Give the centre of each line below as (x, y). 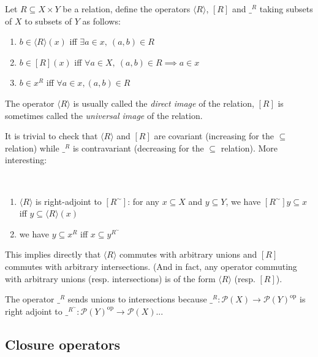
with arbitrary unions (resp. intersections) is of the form (110, 278)
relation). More (249, 148)
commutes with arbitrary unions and (188, 254)
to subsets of (48, 21)
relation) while (32, 148)
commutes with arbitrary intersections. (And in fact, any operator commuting (151, 266)
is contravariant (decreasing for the (138, 148)
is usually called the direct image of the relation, (164, 103)
